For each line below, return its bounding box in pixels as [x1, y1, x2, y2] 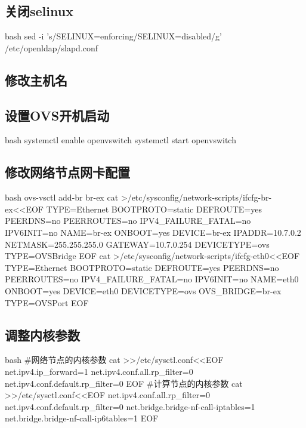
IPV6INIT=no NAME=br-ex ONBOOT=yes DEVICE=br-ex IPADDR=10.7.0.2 [5, 226, 301, 238]
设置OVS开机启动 [5, 106, 110, 124]
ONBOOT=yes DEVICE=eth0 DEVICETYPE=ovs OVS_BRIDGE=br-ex [5, 284, 282, 297]
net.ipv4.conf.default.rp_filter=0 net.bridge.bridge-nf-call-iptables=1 [5, 400, 255, 412]
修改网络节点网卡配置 [5, 163, 130, 181]
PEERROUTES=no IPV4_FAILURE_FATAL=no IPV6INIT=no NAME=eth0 [5, 273, 299, 285]
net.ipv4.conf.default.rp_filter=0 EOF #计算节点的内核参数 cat [5, 377, 243, 389]
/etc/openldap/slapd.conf [5, 41, 98, 54]
